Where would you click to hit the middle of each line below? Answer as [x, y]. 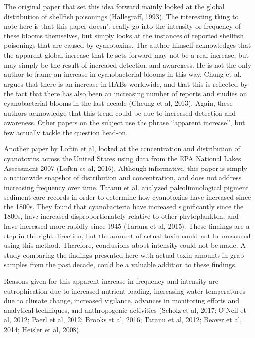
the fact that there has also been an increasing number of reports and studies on [126, 93]
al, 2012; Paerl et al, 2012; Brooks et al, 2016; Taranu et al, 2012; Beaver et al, [123, 320]
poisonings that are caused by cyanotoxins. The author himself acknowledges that [127, 45]
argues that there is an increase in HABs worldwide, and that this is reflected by [126, 84]
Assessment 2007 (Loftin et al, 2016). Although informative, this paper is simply [126, 168]
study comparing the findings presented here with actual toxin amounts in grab [124, 254]
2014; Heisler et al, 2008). [43, 329]
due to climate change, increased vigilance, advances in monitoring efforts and [122, 300]
